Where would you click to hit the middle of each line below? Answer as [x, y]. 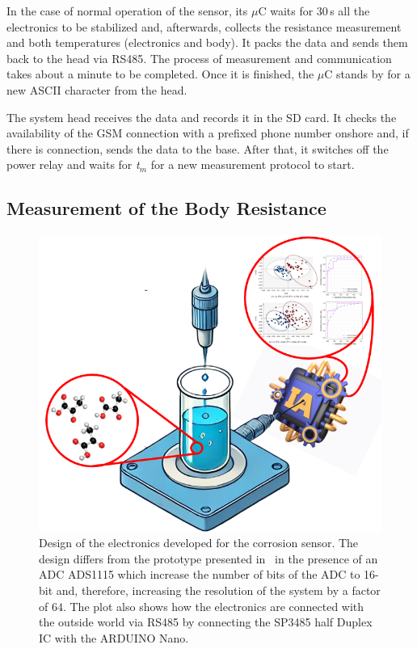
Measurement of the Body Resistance [166, 208]
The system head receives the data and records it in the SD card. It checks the [202, 117]
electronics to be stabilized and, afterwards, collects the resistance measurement [204, 26]
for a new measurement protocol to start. [253, 164]
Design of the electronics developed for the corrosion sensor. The [199, 543]
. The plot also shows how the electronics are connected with [213, 606]
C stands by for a [367, 74]
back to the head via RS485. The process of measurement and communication [199, 58]
